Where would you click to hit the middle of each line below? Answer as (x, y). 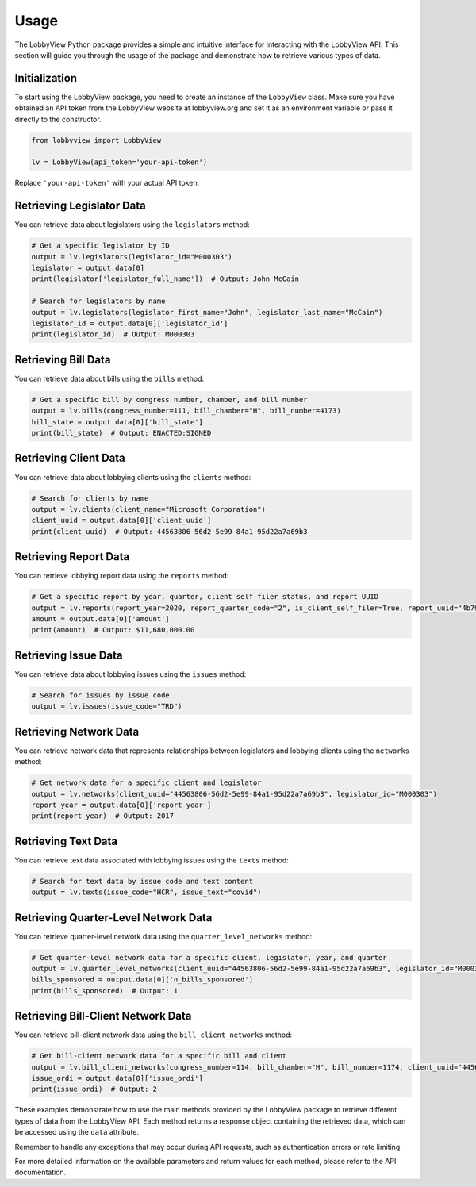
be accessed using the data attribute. (77, 1132)
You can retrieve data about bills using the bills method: (109, 378)
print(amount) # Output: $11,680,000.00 (113, 630)
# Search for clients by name (90, 498)
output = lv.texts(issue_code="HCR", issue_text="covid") (146, 892)
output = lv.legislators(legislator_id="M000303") (132, 257)
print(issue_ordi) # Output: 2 (94, 1089)
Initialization (46, 78)
